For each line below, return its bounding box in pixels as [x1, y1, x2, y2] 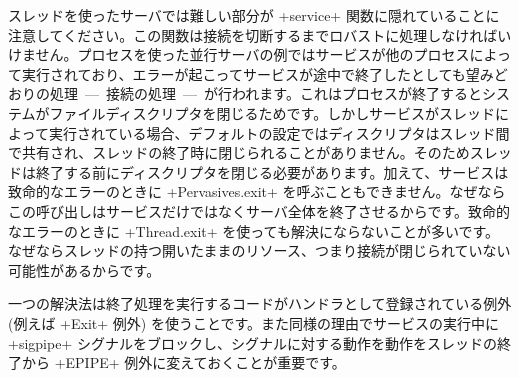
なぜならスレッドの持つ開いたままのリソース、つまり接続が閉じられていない [8, 240, 511, 261]
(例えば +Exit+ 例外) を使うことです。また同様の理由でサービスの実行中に [8, 312, 500, 333]
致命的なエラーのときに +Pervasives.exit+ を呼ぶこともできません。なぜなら [8, 181, 506, 202]
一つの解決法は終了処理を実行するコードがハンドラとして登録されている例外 [8, 293, 512, 314]
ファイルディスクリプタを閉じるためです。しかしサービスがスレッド [49, 102, 495, 123]
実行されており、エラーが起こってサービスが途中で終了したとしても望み [21, 63, 494, 84]
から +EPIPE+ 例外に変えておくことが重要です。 [21, 352, 346, 373]
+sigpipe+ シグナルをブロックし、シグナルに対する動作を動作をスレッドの [8, 332, 497, 353]
